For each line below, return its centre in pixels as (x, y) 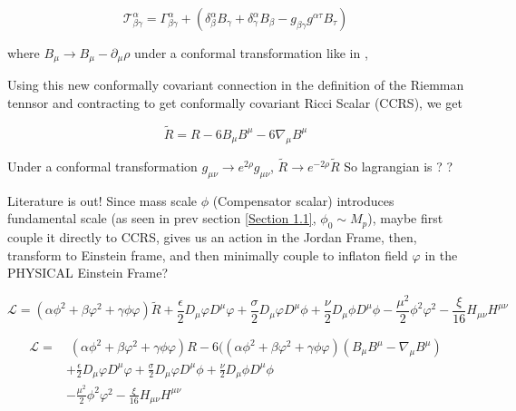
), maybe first (405, 218)
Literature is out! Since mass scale (102, 200)
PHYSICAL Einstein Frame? (88, 273)
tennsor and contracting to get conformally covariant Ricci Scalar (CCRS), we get (235, 103)
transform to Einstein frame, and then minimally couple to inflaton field (208, 254)
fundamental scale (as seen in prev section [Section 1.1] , (162, 218)
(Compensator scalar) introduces (303, 200)
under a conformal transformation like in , (251, 53)
